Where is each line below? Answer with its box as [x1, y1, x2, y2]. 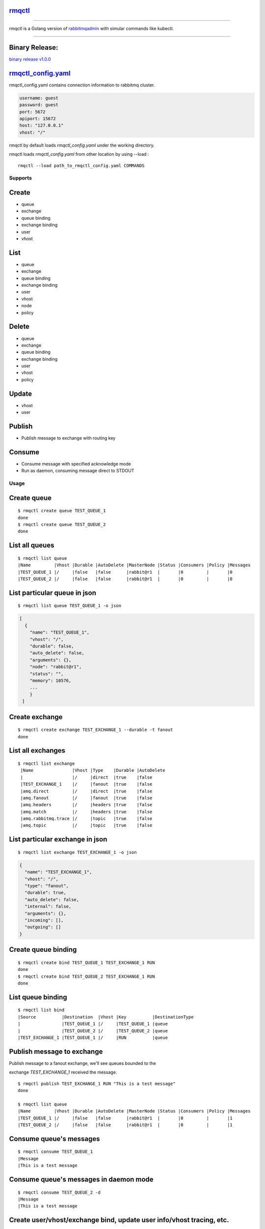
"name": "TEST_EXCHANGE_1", [25, 869, 92, 875]
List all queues [9, 541, 54, 550]
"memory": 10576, [29, 677, 72, 683]
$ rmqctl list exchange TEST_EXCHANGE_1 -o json [18, 849, 137, 855]
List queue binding [9, 993, 67, 1001]
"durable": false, [29, 644, 74, 649]
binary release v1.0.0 [9, 56, 51, 62]
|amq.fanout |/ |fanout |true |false [20, 795, 153, 801]
